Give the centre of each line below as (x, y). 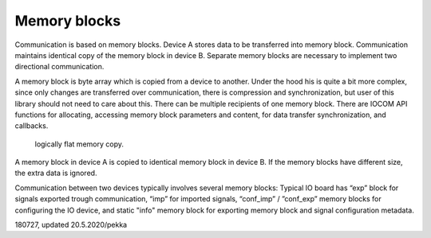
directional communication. (59, 67)
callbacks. (32, 126)
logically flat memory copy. (79, 144)
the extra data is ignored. (56, 173)
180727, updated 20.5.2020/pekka (71, 225)
